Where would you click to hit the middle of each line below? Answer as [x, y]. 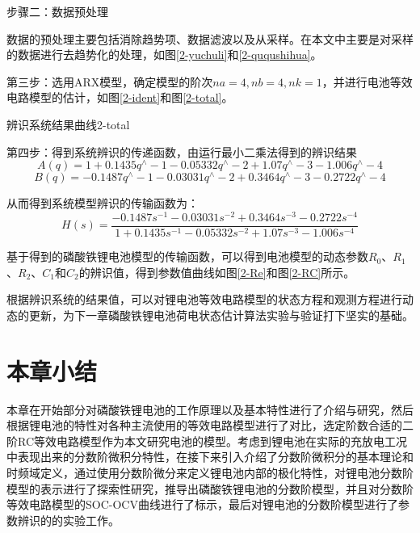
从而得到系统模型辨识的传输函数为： [103, 203]
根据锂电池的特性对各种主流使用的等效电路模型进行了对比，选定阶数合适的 [204, 425]
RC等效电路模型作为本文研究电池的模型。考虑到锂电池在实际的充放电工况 [212, 441]
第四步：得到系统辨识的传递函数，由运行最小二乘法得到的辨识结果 [182, 151]
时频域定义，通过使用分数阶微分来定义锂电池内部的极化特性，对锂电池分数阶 [210, 472]
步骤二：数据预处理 [57, 11]
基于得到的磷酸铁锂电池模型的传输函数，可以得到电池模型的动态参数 [187, 256]
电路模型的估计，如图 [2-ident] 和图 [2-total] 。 [120, 97]
